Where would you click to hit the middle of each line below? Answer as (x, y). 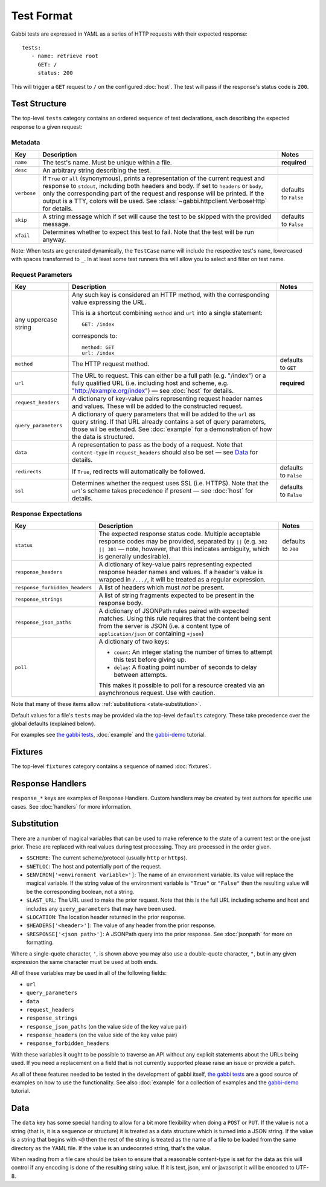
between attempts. (140, 675)
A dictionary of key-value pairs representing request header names (167, 399)
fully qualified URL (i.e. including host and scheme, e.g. (150, 383)
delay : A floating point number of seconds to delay (185, 667)
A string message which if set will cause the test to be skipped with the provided (157, 216)
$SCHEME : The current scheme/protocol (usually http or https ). (107, 858)
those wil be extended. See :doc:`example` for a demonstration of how (172, 429)
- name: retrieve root (65, 56)
